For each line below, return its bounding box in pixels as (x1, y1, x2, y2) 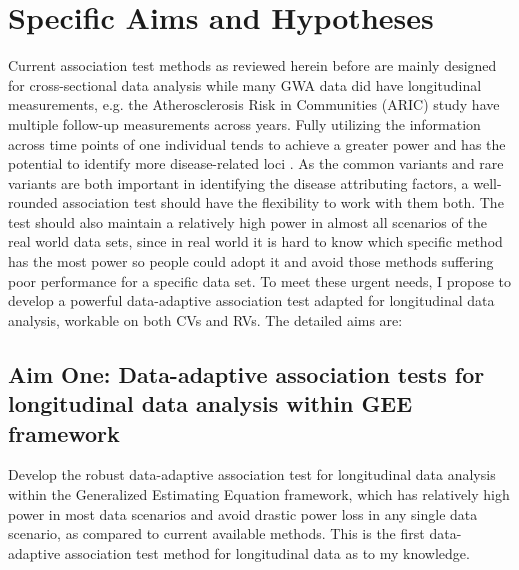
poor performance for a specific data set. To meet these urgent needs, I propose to (8, 270, 512, 291)
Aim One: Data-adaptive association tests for (8, 358, 485, 389)
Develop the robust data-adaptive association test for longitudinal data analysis (8, 464, 496, 485)
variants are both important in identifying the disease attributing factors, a (8, 172, 469, 193)
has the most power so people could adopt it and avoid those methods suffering (8, 251, 494, 272)
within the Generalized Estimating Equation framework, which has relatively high (8, 484, 510, 505)
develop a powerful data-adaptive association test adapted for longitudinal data (8, 290, 495, 311)
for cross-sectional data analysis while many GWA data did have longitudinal (8, 74, 482, 95)
